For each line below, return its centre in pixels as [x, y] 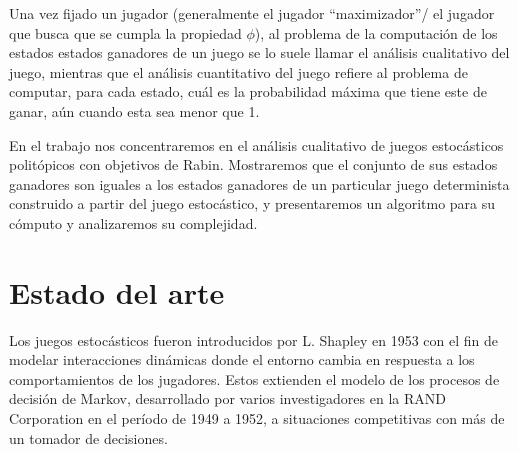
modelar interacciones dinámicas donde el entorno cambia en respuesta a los [242, 359]
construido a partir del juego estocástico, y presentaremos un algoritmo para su [252, 203]
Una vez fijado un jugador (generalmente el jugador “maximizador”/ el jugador [252, 13]
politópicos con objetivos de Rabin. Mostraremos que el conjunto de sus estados [253, 164]
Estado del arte [117, 291]
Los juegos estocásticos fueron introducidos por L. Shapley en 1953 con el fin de [254, 339]
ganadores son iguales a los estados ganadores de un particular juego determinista [259, 183]
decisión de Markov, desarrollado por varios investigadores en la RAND [227, 398]
